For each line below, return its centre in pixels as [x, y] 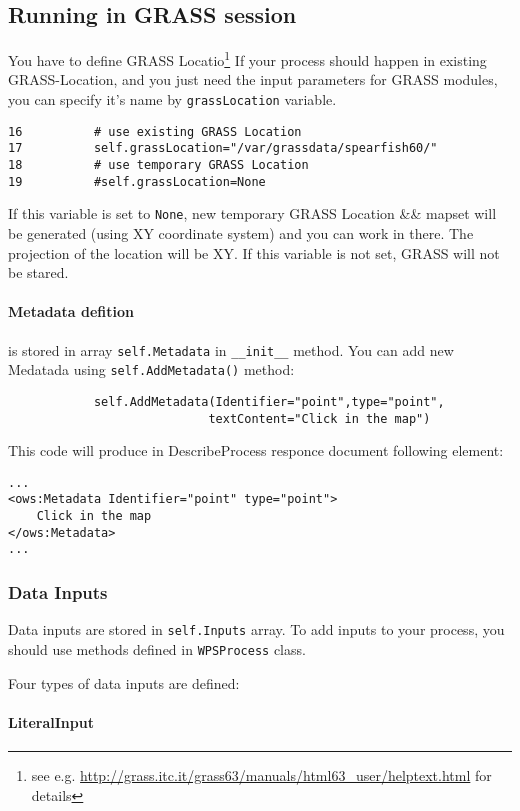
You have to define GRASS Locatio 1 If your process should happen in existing [247, 58]
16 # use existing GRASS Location [155, 131]
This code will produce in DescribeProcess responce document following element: [256, 450]
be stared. [38, 272]
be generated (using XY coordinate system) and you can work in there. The [241, 232]
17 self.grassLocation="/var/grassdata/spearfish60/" [223, 148]
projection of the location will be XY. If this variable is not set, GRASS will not [254, 252]
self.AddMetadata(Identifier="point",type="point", [269, 401]
